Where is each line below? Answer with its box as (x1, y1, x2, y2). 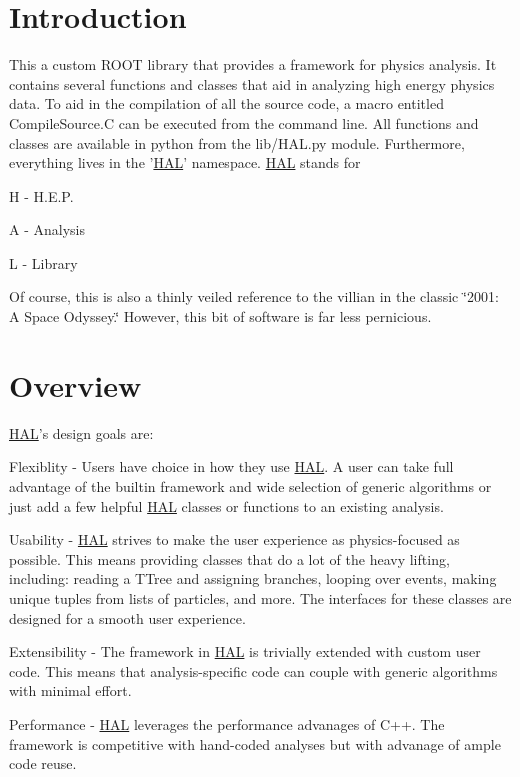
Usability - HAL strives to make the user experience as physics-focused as (9, 529, 460, 550)
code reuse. (9, 753, 77, 774)
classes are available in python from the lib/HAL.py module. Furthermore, (9, 132, 465, 153)
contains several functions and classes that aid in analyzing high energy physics (9, 73, 495, 94)
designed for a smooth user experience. (9, 607, 246, 628)
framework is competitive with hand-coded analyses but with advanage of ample (9, 733, 501, 754)
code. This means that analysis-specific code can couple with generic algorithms (9, 660, 498, 681)
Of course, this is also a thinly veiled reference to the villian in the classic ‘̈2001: (9, 286, 499, 307)
